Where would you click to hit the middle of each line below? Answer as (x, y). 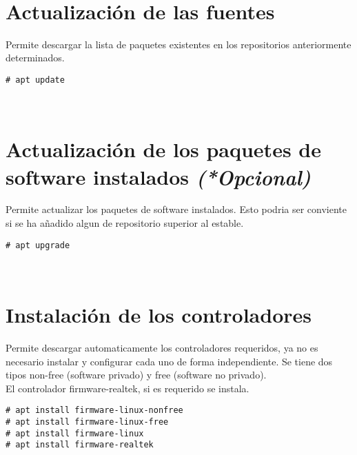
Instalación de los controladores (159, 315)
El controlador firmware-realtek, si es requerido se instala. (127, 388)
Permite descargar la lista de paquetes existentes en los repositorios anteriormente (178, 44)
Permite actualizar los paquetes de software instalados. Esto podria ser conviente (176, 209)
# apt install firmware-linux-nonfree (94, 411)
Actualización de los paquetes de (163, 149)
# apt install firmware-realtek (80, 445)
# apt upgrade (38, 245)
